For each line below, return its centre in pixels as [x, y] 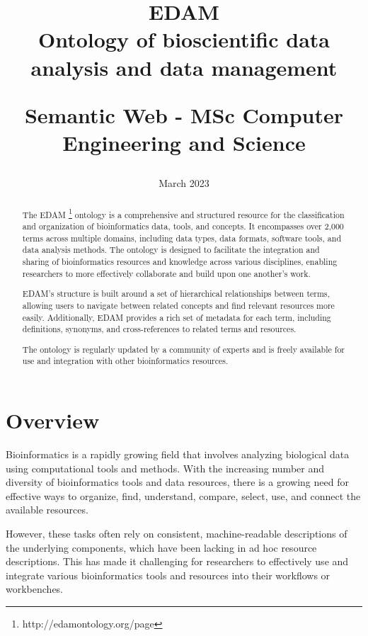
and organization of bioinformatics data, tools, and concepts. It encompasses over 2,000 [183, 226]
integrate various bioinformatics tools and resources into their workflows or [168, 575]
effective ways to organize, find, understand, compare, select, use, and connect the [183, 495]
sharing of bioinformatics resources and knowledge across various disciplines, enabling [180, 262]
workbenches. [35, 589]
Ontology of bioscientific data [184, 39]
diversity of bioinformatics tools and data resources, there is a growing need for [177, 482]
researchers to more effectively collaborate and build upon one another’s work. [166, 273]
